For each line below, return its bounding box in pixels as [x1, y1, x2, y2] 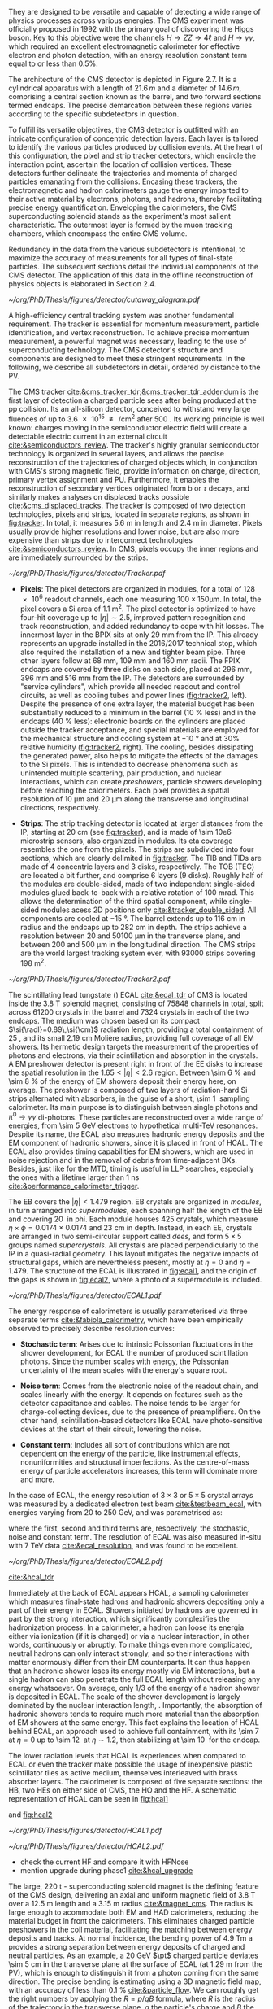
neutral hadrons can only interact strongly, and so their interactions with [8, 1649, 249, 1658]
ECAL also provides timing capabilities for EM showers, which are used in [8, 1146, 254, 1156]
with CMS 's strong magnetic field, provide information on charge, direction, [8, 465, 261, 475]
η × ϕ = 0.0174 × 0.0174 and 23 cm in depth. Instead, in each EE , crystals [8, 1223, 253, 1233]
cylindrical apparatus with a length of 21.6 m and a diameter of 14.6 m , [8, 83, 242, 93]
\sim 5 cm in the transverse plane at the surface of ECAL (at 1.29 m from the [8, 1959, 263, 1969]
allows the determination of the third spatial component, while [19, 896, 227, 906]
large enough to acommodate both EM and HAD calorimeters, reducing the [8, 1907, 259, 1917]
